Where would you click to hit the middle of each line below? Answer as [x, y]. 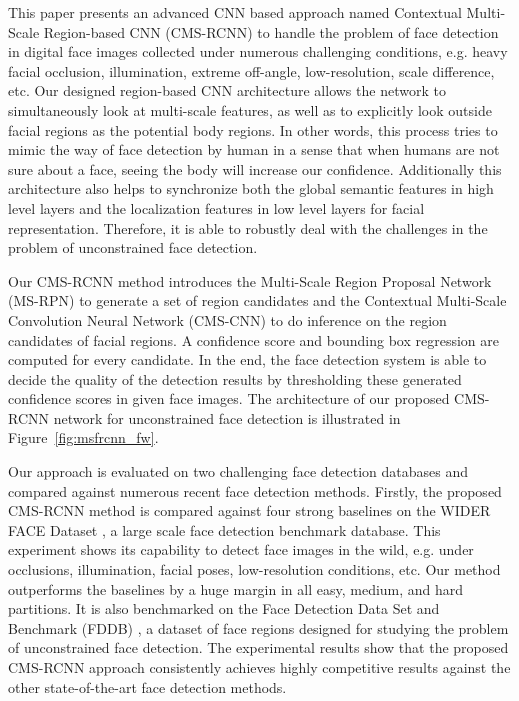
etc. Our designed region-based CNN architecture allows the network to [227, 90]
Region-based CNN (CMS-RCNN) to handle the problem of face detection [271, 31]
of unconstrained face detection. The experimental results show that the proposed [258, 647]
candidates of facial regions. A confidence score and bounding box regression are [253, 339]
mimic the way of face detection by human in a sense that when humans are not [254, 149]
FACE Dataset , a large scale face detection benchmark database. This [224, 529]
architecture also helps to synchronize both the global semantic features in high [251, 188]
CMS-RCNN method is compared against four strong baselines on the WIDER [249, 510]
